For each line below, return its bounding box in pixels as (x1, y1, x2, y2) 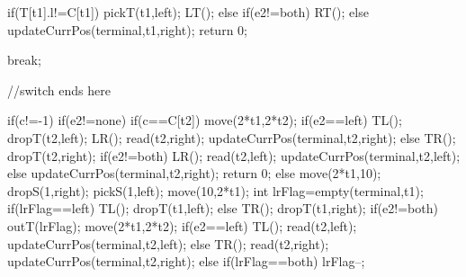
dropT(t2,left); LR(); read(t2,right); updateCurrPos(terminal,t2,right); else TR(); (7, 128, 456, 147)
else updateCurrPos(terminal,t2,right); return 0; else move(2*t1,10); (7, 164, 381, 183)
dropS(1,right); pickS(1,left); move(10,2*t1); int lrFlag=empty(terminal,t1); (7, 181, 424, 200)
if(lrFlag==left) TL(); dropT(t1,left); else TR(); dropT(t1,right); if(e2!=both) (7, 199, 438, 218)
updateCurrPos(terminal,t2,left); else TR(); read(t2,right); (7, 234, 329, 253)
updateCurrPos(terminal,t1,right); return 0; (7, 20, 247, 39)
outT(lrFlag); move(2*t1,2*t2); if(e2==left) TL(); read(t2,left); (7, 216, 357, 235)
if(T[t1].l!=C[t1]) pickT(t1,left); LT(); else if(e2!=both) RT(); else (7, 3, 369, 21)
